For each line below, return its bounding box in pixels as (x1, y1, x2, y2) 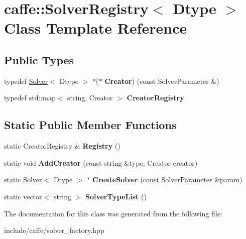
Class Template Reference (4, 18, 187, 38)
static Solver (4, 174, 42, 185)
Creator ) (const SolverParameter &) (104, 75, 219, 86)
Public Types (4, 52, 74, 67)
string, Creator (67, 92, 113, 103)
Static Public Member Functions (4, 117, 177, 133)
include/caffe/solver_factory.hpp (4, 225, 104, 235)
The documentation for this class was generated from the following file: (4, 208, 222, 218)
